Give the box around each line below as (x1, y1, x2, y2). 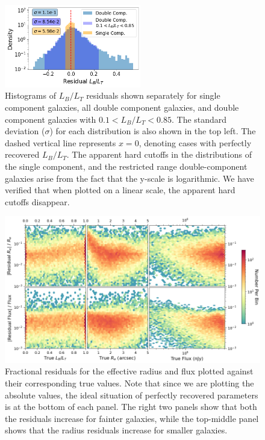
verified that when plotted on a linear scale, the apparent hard (5, 184, 235, 196)
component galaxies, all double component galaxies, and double (5, 101, 239, 114)
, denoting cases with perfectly (139, 136, 252, 149)
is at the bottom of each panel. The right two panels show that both (5, 400, 257, 413)
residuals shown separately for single (86, 89, 220, 102)
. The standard (171, 113, 227, 125)
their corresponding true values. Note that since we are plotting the (5, 376, 254, 389)
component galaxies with (5, 113, 96, 125)
